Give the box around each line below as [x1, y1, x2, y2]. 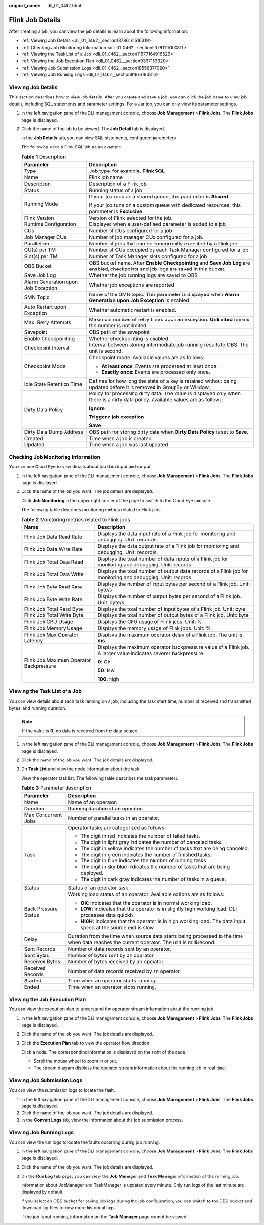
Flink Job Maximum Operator [24, 657, 91, 663]
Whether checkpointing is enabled [89, 335, 168, 342]
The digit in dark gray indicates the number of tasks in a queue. [80, 875, 226, 882]
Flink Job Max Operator [24, 631, 79, 638]
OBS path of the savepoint [89, 328, 150, 335]
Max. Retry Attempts [24, 319, 72, 326]
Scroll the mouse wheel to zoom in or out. [33, 1058, 117, 1064]
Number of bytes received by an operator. [68, 958, 165, 965]
